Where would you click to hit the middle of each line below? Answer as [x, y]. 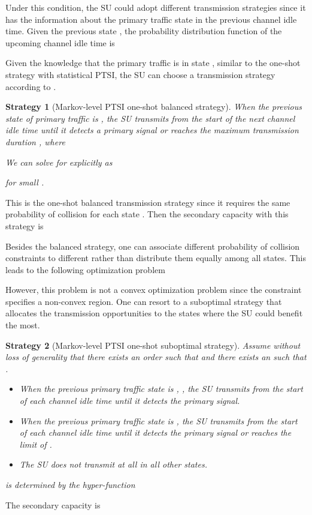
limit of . [36, 444]
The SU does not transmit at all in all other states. [113, 464]
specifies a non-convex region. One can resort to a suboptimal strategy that [144, 301]
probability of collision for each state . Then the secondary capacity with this [147, 214]
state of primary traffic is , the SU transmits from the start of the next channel [150, 118]
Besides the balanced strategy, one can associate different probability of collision [153, 246]
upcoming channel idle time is [60, 42]
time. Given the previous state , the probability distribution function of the [144, 31]
